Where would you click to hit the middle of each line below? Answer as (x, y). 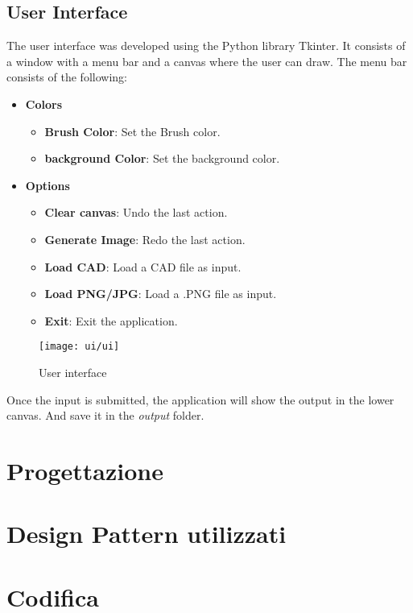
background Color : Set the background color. (162, 158)
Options (47, 185)
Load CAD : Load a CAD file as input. (143, 266)
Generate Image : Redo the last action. (145, 239)
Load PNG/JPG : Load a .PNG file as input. (161, 294)
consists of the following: (67, 77)
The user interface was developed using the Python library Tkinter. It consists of (206, 46)
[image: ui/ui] (79, 347)
